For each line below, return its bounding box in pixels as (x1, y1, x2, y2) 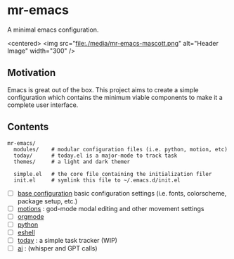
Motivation (7, 67, 56, 79)
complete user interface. (7, 101, 79, 109)
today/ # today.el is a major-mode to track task (13, 152, 178, 159)
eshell (17, 228, 35, 236)
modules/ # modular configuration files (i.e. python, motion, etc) (13, 146, 228, 153)
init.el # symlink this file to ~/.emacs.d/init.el (13, 177, 181, 184)
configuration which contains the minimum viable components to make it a (7, 93, 223, 101)
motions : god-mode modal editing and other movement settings (17, 204, 204, 213)
